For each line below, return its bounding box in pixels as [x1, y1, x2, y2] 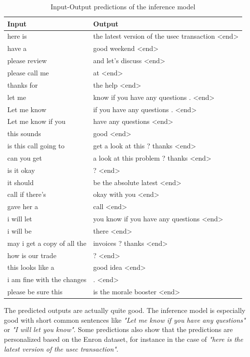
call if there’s [7, 189, 46, 199]
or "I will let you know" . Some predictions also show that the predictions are [4, 324, 233, 334]
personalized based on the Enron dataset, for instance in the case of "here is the [4, 334, 243, 344]
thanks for [7, 79, 38, 90]
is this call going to [7, 141, 65, 151]
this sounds [7, 128, 41, 139]
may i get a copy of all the [7, 238, 87, 248]
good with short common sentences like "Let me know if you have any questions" [4, 314, 246, 325]
